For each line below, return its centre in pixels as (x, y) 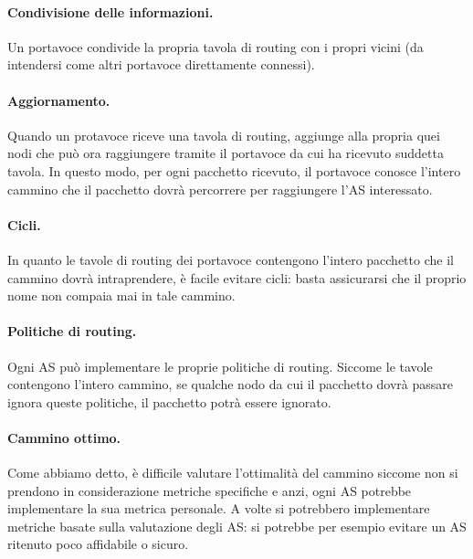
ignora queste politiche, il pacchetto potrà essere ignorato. (169, 401)
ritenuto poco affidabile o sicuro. (98, 544)
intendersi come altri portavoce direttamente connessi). (161, 64)
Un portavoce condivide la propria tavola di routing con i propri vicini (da (215, 46)
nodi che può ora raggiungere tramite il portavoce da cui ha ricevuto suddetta (226, 153)
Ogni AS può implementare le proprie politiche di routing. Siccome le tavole (220, 366)
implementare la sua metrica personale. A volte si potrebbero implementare (219, 508)
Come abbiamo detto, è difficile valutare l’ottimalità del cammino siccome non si (233, 473)
